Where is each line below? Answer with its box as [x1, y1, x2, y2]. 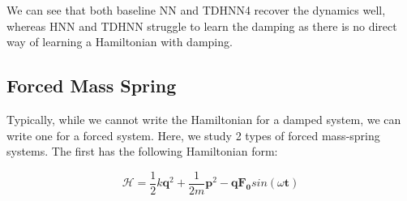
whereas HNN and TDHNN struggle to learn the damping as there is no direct [6, 17, 397, 34]
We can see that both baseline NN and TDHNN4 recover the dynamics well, [6, 2, 386, 18]
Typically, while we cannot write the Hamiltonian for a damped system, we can [6, 110, 401, 127]
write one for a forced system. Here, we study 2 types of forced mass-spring [6, 126, 380, 143]
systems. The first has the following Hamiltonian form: [6, 143, 278, 160]
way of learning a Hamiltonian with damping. [6, 33, 233, 50]
